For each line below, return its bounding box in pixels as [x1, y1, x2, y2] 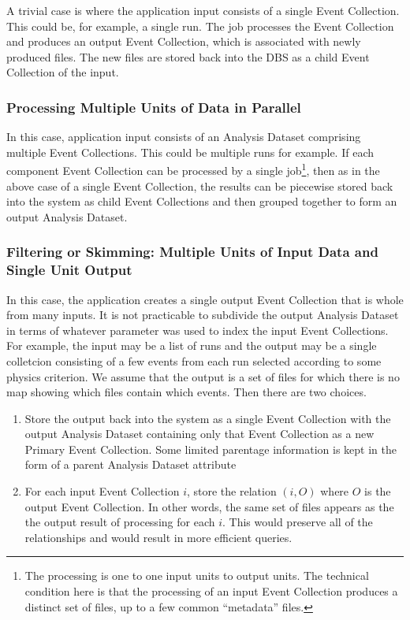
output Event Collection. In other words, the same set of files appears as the [24, 498, 394, 514]
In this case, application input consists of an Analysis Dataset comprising [6, 128, 361, 145]
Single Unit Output [6, 260, 132, 280]
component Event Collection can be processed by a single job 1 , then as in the [6, 160, 380, 179]
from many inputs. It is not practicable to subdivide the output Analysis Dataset [6, 306, 399, 323]
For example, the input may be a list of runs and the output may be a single [6, 337, 377, 354]
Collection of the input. [6, 64, 119, 80]
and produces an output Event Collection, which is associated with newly [6, 33, 361, 50]
